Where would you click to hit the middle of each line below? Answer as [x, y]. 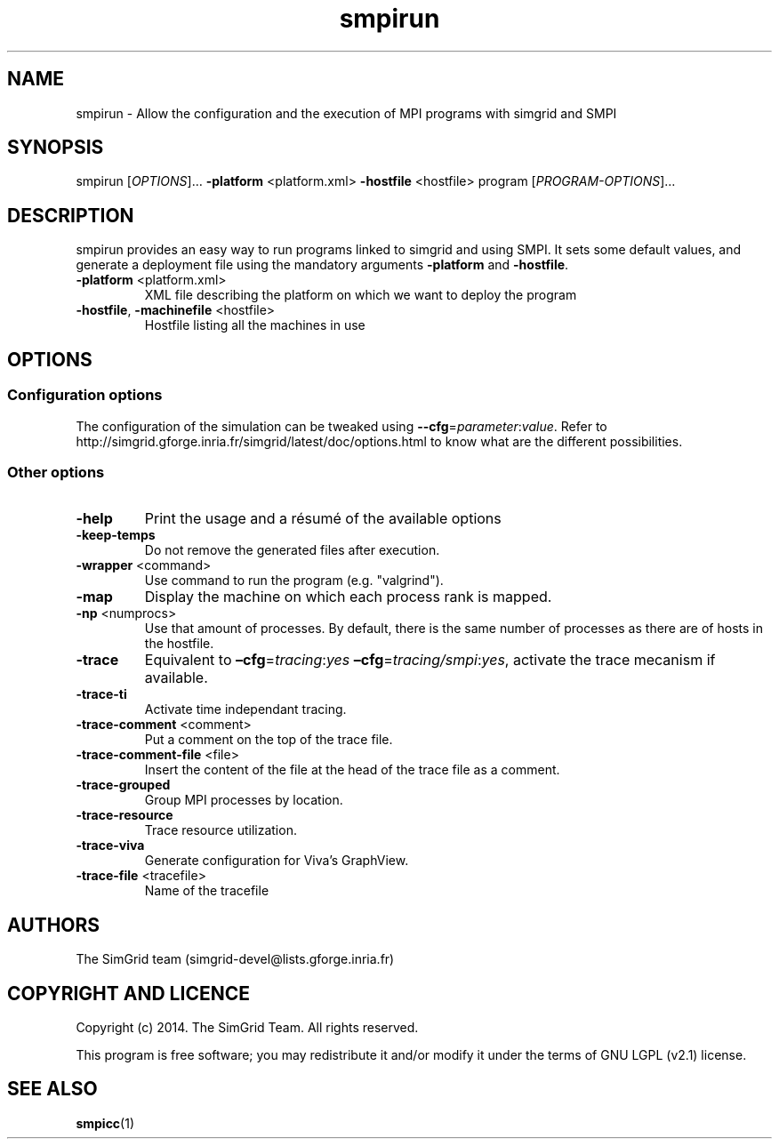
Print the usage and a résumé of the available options [323, 519]
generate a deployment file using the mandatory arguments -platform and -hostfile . [322, 265]
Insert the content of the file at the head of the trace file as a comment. [352, 770]
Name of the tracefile [207, 891]
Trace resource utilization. [221, 830]
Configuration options [85, 395]
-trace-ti [101, 694]
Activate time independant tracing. [245, 709]
